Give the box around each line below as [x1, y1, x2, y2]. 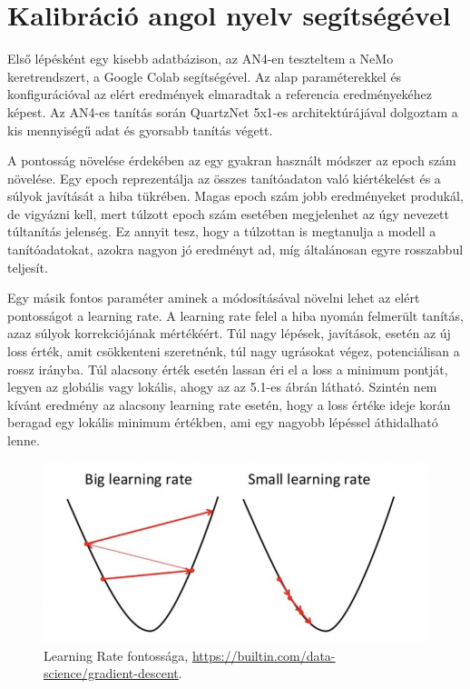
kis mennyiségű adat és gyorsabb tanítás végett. [7, 120, 273, 139]
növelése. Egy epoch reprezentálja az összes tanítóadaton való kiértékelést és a [7, 168, 441, 187]
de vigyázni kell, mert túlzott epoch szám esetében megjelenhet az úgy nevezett [7, 204, 450, 223]
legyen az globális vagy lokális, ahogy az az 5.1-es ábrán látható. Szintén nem [7, 377, 437, 396]
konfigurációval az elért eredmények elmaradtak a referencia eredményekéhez [7, 85, 433, 104]
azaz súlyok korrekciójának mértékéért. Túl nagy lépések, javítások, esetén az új [7, 324, 451, 343]
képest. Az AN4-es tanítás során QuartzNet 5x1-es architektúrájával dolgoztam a [7, 102, 458, 121]
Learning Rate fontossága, [44, 645, 189, 664]
